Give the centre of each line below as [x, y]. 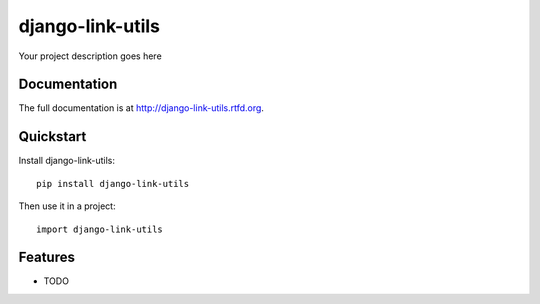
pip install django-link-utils [113, 183]
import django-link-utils [100, 229]
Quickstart [52, 136]
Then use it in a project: [67, 206]
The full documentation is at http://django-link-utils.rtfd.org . [141, 108]
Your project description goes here [90, 56]
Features [46, 257]
